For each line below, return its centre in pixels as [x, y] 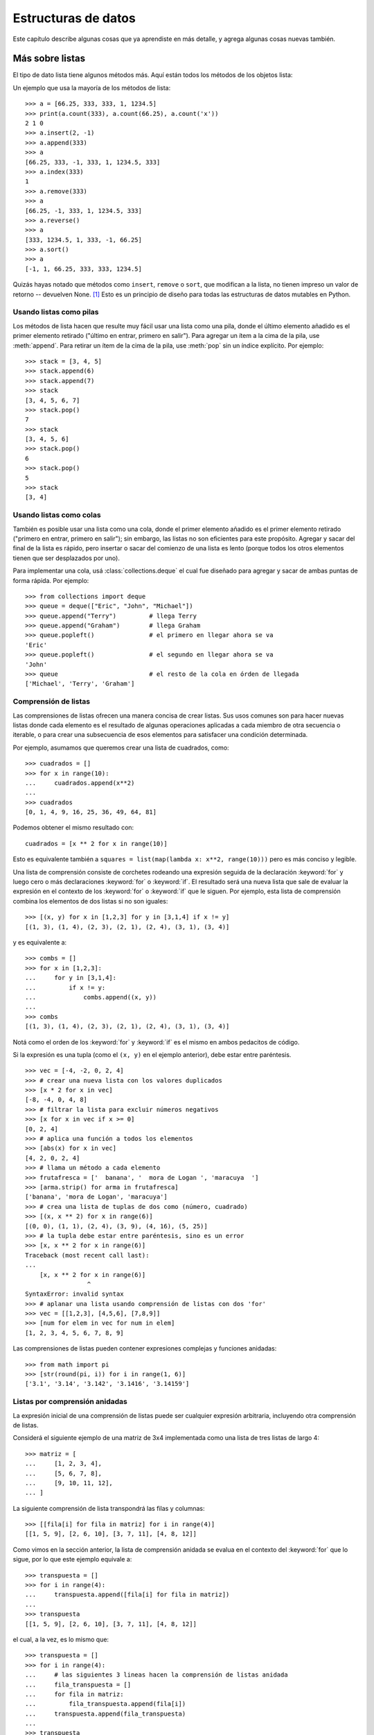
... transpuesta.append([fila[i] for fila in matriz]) [127, 1595]
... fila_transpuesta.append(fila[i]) [106, 1704]
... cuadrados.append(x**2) [80, 783]
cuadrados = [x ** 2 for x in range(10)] [96, 844]
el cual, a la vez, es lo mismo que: [61, 1639]
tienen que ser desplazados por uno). [66, 558]
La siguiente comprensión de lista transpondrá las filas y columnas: [109, 1508]
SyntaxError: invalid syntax [74, 1294]
